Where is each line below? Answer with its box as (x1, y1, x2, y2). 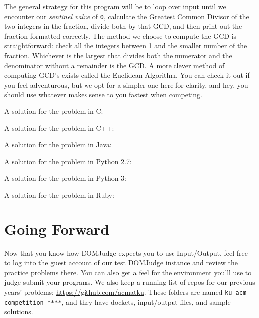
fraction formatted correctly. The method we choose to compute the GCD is (4, 30, 237, 41)
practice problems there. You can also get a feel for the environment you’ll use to (4, 267, 252, 277)
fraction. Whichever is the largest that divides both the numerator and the (4, 50, 232, 61)
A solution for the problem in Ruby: (4, 189, 114, 200)
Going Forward (4, 218, 110, 239)
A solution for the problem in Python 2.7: (4, 156, 132, 166)
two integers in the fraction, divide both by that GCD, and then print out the (4, 21, 242, 31)
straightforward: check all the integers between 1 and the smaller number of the (4, 40, 247, 51)
